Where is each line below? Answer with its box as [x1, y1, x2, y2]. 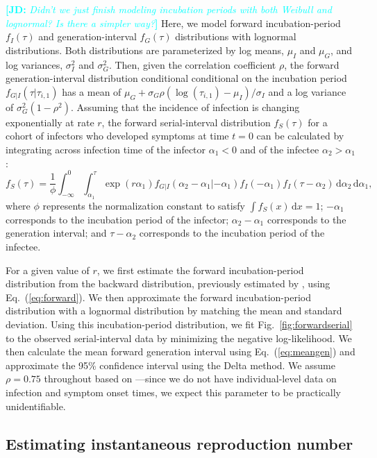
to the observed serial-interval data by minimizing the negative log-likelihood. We [6, 330, 352, 345]
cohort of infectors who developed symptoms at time [6, 128, 229, 143]
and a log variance [268, 84, 346, 99]
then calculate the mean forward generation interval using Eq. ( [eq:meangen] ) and [6, 344, 355, 359]
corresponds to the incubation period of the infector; [6, 212, 229, 226]
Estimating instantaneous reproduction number [6, 432, 353, 454]
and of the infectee [240, 142, 319, 156]
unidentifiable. [6, 398, 66, 413]
